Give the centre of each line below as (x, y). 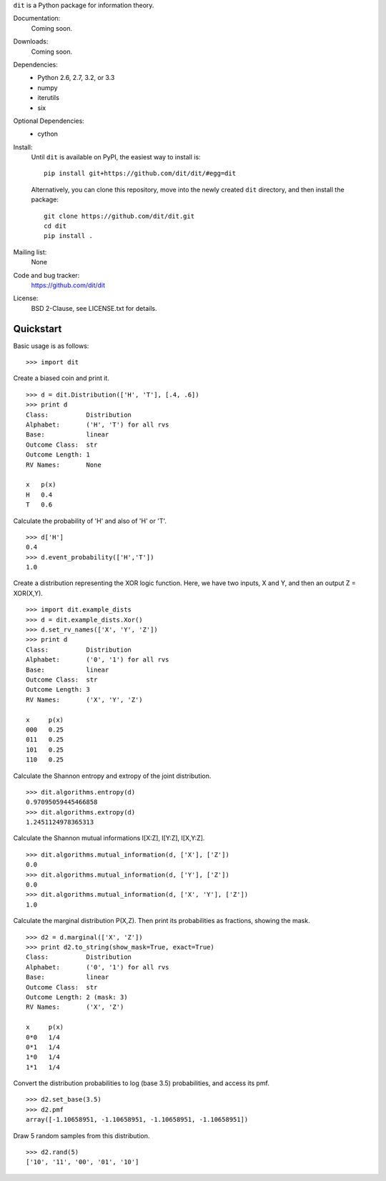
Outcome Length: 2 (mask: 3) (77, 997)
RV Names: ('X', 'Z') (75, 1007)
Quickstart (38, 329)
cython (48, 134)
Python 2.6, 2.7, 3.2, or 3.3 (76, 78)
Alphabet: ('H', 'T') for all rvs (98, 425)
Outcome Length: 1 (58, 455)
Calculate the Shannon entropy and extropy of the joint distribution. (112, 776)
